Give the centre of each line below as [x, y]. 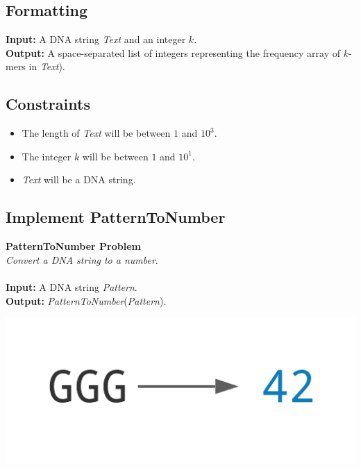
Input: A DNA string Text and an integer [96, 39]
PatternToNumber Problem [73, 246]
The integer [47, 156]
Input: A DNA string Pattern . [72, 286]
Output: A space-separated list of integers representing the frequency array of [173, 52]
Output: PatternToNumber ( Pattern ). [86, 300]
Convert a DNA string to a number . [82, 259]
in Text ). [47, 66]
